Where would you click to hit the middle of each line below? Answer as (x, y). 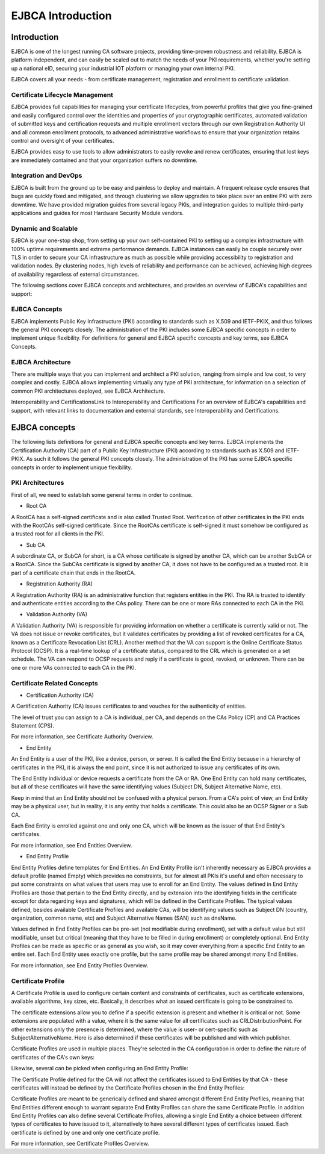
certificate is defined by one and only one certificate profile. (85, 1132)
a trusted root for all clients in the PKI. (58, 534)
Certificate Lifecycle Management (62, 95)
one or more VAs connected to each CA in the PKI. (74, 667)
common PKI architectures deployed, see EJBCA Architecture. (88, 391)
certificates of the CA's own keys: (53, 1057)
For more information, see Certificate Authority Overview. (82, 737)
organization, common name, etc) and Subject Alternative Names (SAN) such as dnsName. (124, 918)
